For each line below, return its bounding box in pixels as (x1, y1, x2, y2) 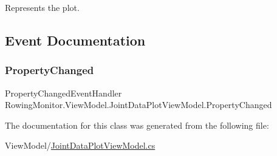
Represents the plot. (5, 1, 80, 13)
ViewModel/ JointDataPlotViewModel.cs (5, 139, 156, 152)
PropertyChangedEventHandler (5, 86, 122, 99)
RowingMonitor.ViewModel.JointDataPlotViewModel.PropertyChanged (5, 98, 272, 111)
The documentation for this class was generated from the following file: (5, 118, 269, 131)
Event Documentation (5, 30, 146, 49)
